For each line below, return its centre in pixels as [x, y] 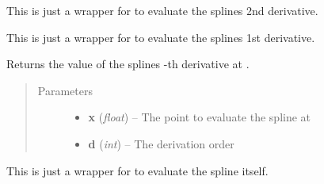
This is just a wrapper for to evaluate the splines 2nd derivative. [162, 10]
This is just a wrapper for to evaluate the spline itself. [137, 170]
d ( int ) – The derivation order [161, 143]
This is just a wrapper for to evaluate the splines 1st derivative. [161, 37]
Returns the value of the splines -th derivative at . [128, 64]
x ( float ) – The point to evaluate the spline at [200, 117]
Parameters [65, 90]
